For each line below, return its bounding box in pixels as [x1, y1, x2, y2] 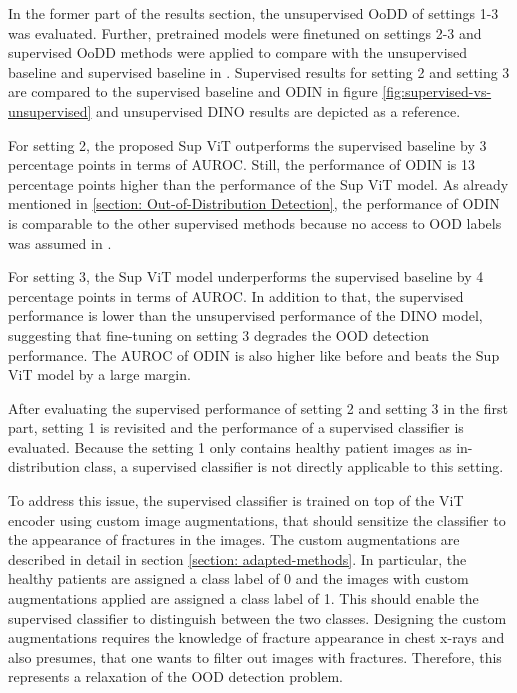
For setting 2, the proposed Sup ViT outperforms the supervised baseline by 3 [8, 134, 487, 155]
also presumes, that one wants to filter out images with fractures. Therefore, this [8, 646, 502, 667]
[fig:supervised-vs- [382, 81, 492, 102]
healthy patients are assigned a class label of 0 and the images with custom [8, 568, 469, 589]
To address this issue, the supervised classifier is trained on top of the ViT [8, 490, 464, 511]
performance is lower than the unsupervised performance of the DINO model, [8, 305, 483, 326]
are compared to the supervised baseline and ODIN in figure [8, 81, 378, 102]
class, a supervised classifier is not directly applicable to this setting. [84, 456, 504, 477]
